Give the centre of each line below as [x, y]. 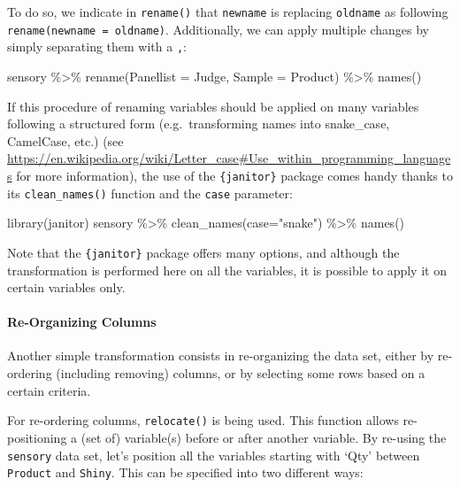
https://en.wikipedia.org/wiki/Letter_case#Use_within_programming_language [229, 158]
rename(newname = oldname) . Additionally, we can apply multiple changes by [218, 29]
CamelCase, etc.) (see [65, 140]
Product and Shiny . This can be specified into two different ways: [185, 472]
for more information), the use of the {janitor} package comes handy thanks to [234, 175]
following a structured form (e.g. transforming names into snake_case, [199, 124]
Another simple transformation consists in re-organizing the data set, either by [221, 356]
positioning [37, 437]
